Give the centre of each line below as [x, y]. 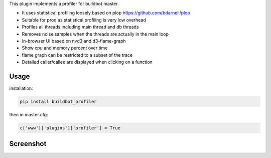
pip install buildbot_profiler [58, 102]
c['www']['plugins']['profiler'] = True [70, 128]
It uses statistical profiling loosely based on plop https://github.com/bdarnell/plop [106, 13]
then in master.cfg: [29, 115]
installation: [21, 88]
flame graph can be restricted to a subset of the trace [77, 55]
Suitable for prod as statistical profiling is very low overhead [84, 20]
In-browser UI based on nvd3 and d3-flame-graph [74, 41]
